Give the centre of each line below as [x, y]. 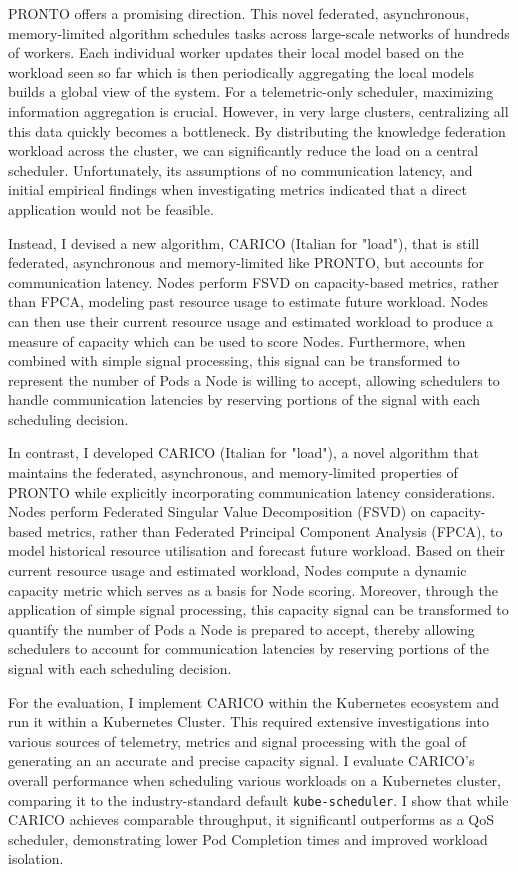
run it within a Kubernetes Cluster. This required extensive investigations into [248, 721]
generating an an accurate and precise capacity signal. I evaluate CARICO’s [241, 760]
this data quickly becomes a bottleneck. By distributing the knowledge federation [257, 130]
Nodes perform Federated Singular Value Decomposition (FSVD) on [217, 511]
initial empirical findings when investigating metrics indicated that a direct [237, 189]
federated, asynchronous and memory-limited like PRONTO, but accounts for [246, 262]
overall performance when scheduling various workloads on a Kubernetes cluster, [254, 779]
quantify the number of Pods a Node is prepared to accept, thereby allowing [241, 628]
